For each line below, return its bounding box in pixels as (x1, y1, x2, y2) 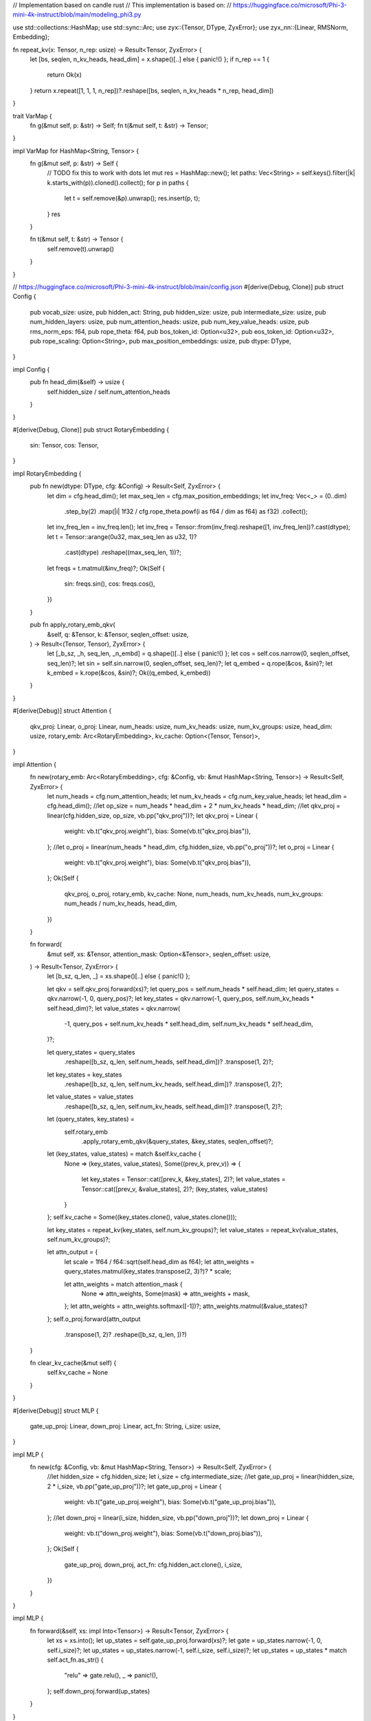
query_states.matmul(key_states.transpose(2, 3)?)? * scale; (64, 1267, 232, 1276)
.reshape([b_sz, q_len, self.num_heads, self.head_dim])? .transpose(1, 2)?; (64, 1057, 274, 1066)
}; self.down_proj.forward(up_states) (47, 1687, 150, 1695)
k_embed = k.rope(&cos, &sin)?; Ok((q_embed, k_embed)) (47, 668, 211, 677)
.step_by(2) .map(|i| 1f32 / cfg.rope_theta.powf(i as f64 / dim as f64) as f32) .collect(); (64, 507, 308, 516)
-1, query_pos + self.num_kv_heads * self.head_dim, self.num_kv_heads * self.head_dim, (64, 1020, 313, 1028)
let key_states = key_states (47, 1070, 122, 1079)
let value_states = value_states (47, 1092, 134, 1101)
